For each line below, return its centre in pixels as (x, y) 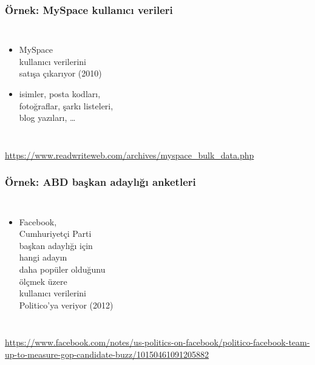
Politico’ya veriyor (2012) (66, 305)
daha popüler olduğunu (62, 269)
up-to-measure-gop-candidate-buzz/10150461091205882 (107, 354)
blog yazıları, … (47, 118)
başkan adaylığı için (56, 245)
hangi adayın (43, 257)
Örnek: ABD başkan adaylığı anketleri (100, 182)
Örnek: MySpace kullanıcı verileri (89, 9)
